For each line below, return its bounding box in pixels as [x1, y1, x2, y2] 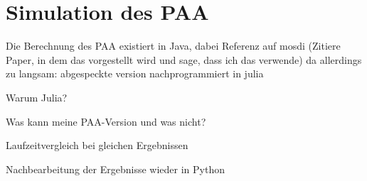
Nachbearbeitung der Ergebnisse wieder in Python [6, 161, 225, 176]
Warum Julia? [6, 89, 68, 104]
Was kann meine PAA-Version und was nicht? [6, 114, 206, 128]
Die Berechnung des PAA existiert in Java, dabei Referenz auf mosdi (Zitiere [6, 38, 341, 53]
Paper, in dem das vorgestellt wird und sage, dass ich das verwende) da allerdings [6, 52, 362, 67]
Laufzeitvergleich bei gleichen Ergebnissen [6, 138, 188, 153]
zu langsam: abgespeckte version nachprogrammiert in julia [6, 66, 264, 81]
